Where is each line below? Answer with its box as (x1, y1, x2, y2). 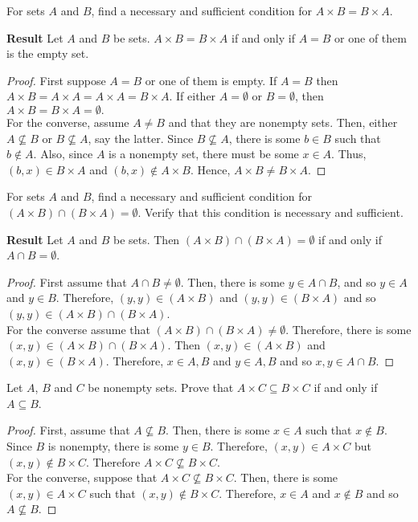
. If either (169, 88, 216, 104)
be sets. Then (113, 230, 180, 247)
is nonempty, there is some (47, 438, 179, 455)
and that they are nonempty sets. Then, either (168, 113, 398, 130)
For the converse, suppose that (6, 469, 158, 486)
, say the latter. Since (88, 129, 194, 146)
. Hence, (190, 161, 231, 177)
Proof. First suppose (6, 71, 106, 88)
